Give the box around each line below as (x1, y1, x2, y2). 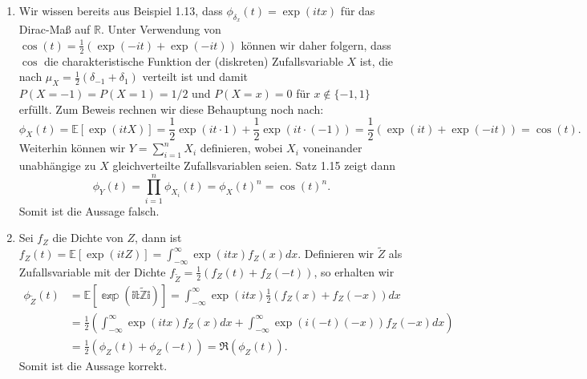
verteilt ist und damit (142, 68, 249, 85)
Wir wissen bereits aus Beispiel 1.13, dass (18, 2, 223, 18)
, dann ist (135, 229, 182, 246)
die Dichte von (52, 229, 123, 246)
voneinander (302, 139, 362, 156)
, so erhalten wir (314, 263, 395, 280)
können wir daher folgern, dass (241, 36, 391, 53)
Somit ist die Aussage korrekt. (18, 357, 168, 373)
